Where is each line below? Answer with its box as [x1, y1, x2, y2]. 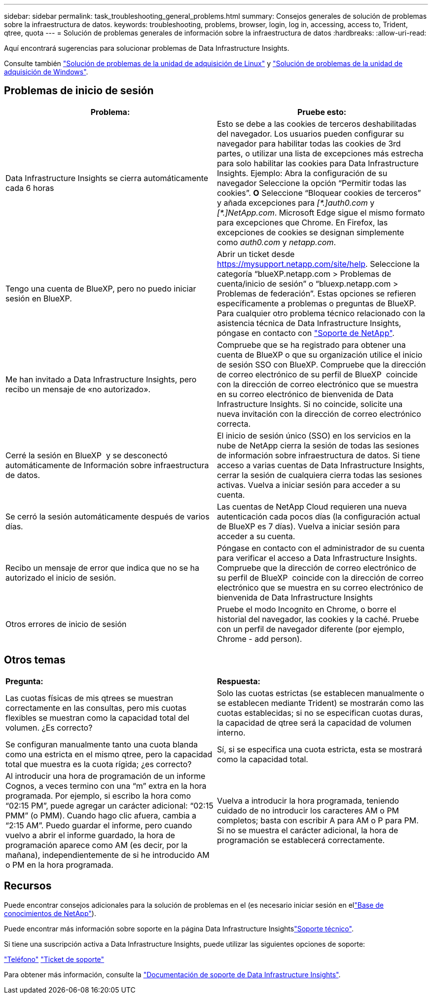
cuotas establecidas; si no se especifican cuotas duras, [217, 707, 423, 718]
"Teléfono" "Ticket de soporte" [4, 955, 105, 963]
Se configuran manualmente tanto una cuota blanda [5, 739, 198, 749]
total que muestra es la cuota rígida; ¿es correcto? [5, 759, 192, 769]
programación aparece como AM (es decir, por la [5, 840, 188, 850]
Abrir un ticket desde [217, 249, 295, 259]
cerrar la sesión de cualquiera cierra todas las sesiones [217, 470, 422, 480]
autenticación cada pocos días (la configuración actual [217, 511, 421, 521]
